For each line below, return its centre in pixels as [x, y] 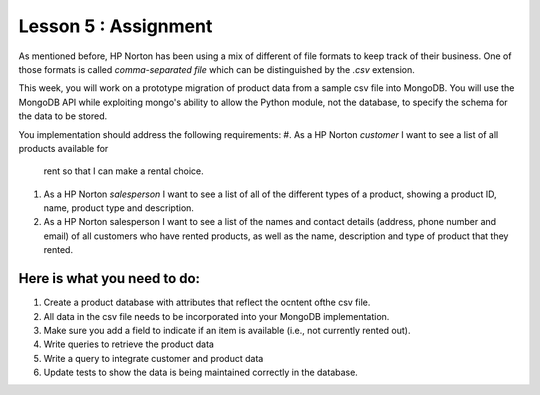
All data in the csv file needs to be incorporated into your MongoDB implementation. [216, 316]
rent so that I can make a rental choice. [123, 171]
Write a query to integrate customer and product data [153, 358]
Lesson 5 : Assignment [115, 26]
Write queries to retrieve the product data [129, 344]
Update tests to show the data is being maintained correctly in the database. [201, 372]
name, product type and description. [119, 208]
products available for [63, 148]
